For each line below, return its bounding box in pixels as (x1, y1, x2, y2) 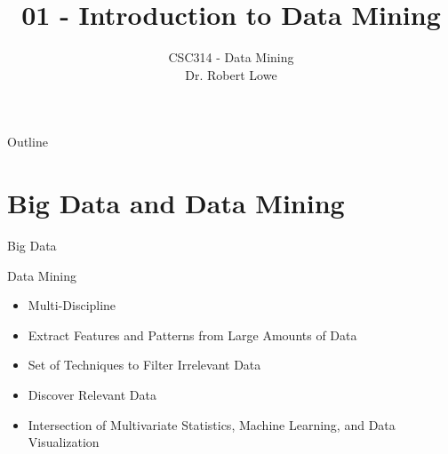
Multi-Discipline (28, 296, 116, 315)
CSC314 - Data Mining (168, 48, 294, 67)
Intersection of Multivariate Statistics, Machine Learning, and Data (28, 415, 396, 434)
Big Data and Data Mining (7, 185, 345, 221)
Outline (7, 132, 48, 151)
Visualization (28, 433, 100, 451)
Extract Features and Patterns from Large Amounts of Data (28, 325, 357, 344)
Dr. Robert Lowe (185, 65, 277, 84)
